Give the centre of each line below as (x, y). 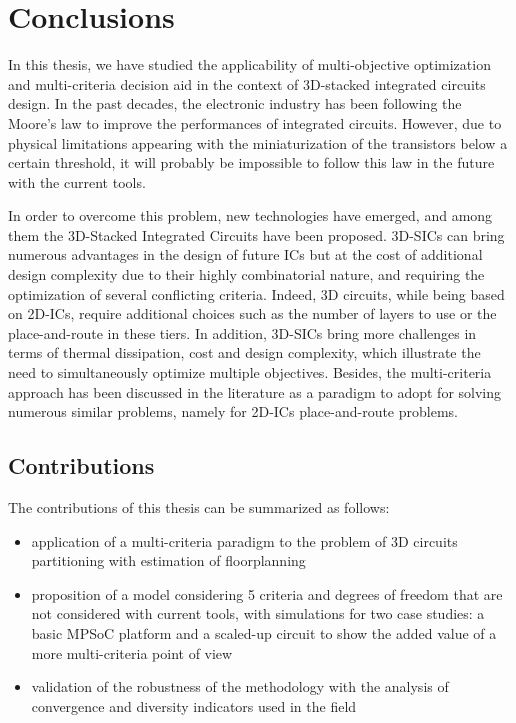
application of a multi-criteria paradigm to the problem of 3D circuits (244, 540)
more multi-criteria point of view (132, 652)
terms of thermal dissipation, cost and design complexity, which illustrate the (244, 352)
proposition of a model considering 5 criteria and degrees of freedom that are (267, 593)
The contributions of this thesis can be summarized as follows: (199, 507)
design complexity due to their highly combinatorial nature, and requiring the (246, 274)
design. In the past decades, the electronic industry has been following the (235, 103)
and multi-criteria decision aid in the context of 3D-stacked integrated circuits (247, 83)
